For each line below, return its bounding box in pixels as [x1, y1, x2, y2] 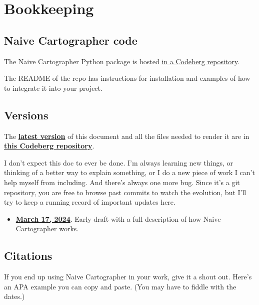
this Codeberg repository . [4, 140, 94, 151]
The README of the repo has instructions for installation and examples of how [4, 73, 250, 83]
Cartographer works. [15, 223, 79, 234]
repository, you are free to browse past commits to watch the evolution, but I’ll [4, 187, 246, 197]
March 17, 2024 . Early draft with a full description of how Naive [15, 213, 221, 224]
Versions [4, 107, 48, 122]
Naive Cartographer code [4, 32, 137, 48]
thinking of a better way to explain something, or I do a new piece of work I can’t [4, 167, 255, 178]
